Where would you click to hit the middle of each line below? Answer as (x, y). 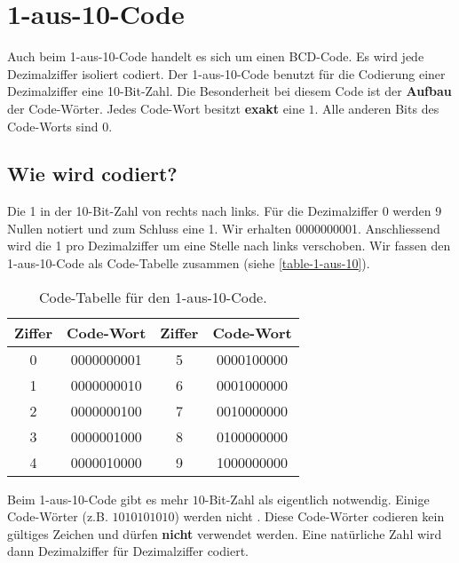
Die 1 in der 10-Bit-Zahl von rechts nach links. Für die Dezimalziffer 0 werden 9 (225, 211)
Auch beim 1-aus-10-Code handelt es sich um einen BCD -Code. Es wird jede (216, 56)
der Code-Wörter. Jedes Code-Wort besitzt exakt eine (156, 108)
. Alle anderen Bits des (377, 108)
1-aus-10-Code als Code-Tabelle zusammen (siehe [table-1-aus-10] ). (189, 263)
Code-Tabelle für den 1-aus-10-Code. (153, 297)
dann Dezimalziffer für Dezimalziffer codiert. (128, 551)
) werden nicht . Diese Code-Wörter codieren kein (309, 516)
